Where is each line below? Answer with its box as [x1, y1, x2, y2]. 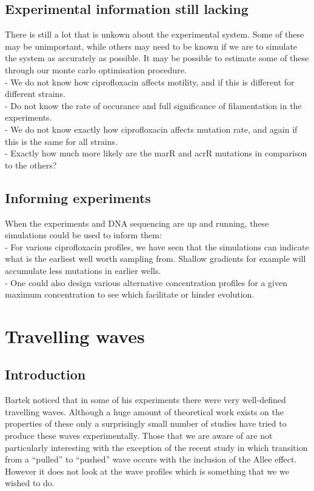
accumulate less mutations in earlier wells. [5, 264, 161, 276]
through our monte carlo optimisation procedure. [5, 63, 187, 76]
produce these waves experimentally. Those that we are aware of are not [5, 429, 273, 442]
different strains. [5, 87, 65, 100]
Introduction [5, 365, 86, 384]
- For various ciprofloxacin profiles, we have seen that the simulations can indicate [5, 240, 309, 253]
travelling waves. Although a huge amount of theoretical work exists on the [5, 405, 284, 418]
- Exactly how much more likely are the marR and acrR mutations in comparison [5, 147, 307, 159]
